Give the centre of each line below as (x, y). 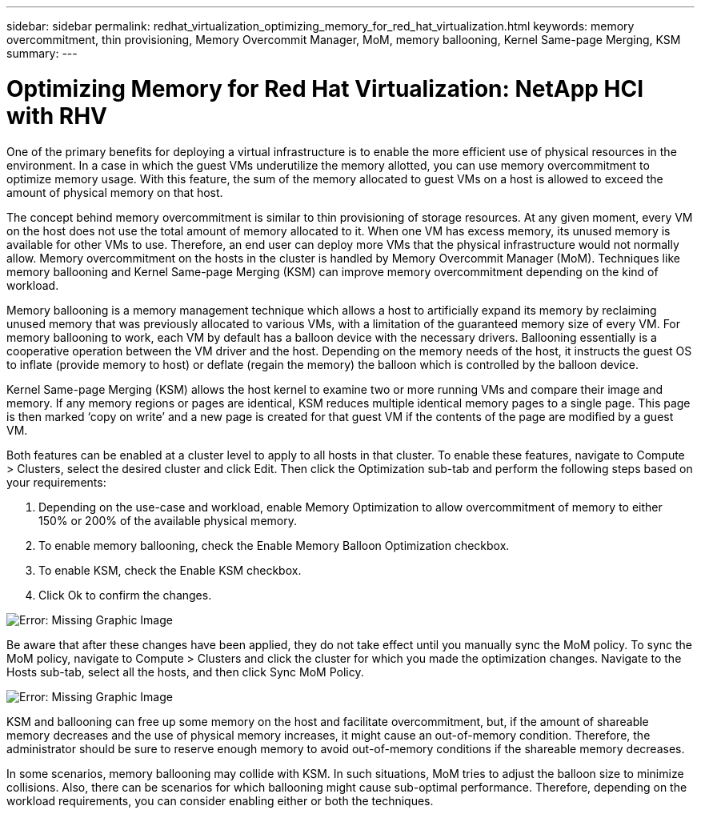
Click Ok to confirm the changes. (125, 595)
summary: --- (42, 53)
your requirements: (56, 482)
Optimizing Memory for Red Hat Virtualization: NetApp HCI (325, 88)
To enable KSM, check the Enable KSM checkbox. (170, 570)
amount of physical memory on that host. (115, 192)
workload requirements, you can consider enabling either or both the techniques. (220, 800)
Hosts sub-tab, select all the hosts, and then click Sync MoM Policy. (185, 672)
